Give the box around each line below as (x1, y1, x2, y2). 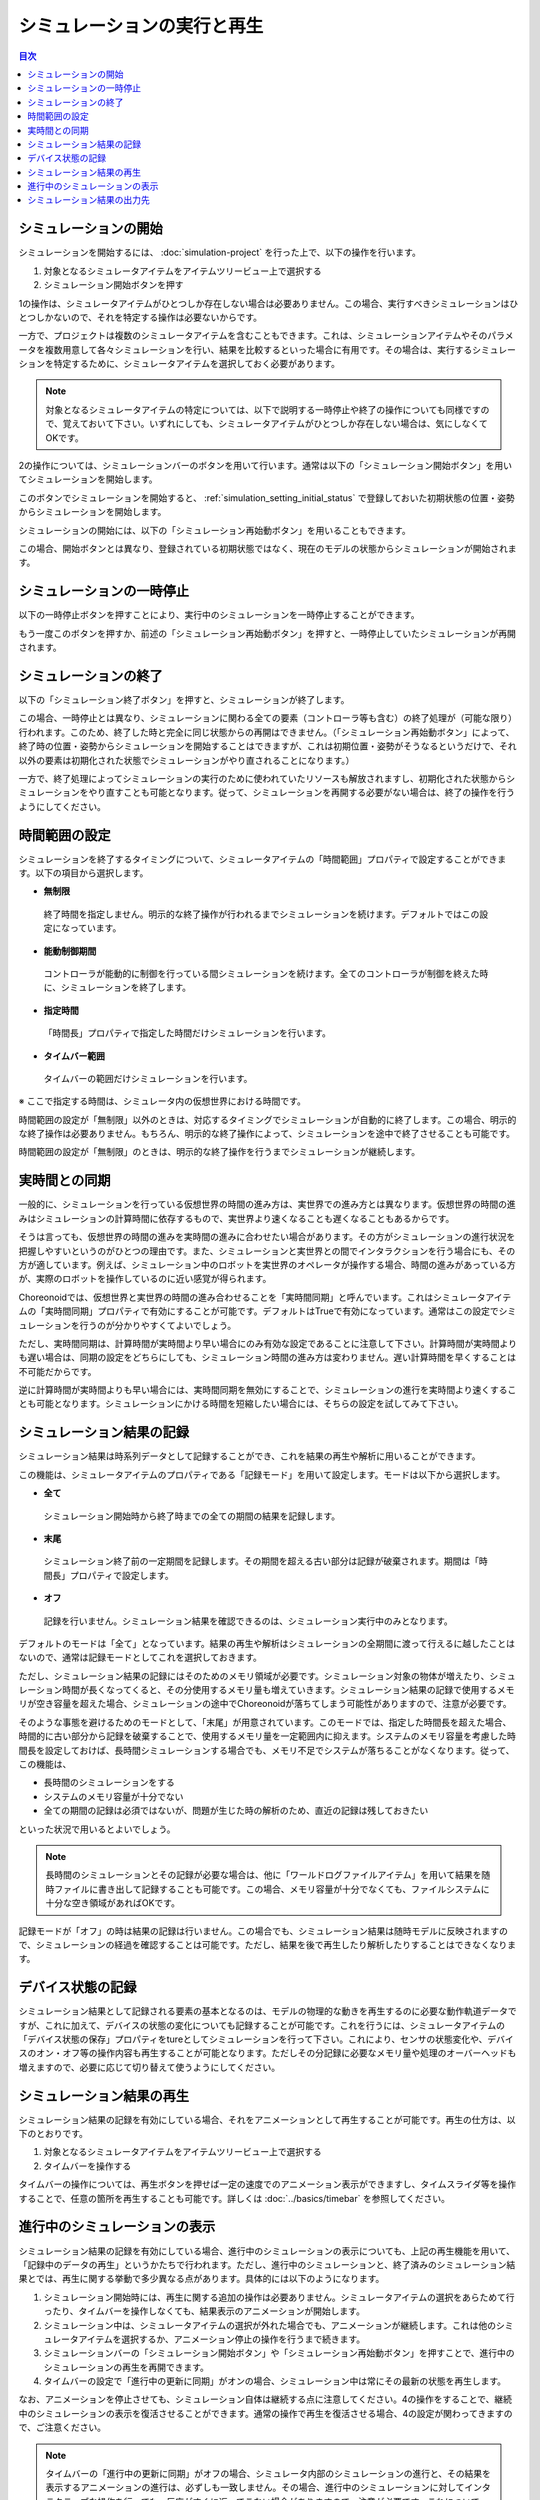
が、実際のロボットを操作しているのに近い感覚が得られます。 (18, 1273, 272, 1285)
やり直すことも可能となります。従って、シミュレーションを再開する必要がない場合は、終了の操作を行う (88, 786, 515, 799)
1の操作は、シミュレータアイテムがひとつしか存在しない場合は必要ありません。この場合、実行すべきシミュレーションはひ (18, 297, 519, 309)
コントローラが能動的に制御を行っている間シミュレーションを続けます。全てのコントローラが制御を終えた (43, 967, 480, 979)
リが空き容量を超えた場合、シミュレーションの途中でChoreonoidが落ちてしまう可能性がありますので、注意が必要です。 (18, 1698, 512, 1710)
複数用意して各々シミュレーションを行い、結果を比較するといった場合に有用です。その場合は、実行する (44, 343, 473, 355)
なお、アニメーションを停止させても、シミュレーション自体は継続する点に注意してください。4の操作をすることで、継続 (18, 2393, 512, 2405)
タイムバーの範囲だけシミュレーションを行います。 (43, 1072, 253, 1084)
